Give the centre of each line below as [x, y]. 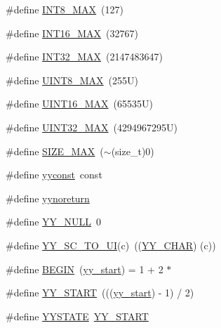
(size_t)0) [133, 151]
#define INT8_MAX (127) [65, 9]
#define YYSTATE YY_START [77, 316]
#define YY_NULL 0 [54, 222]
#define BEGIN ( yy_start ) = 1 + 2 [85, 269]
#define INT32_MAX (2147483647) [85, 57]
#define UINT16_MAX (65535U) [80, 104]
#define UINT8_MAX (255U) [72, 80]
